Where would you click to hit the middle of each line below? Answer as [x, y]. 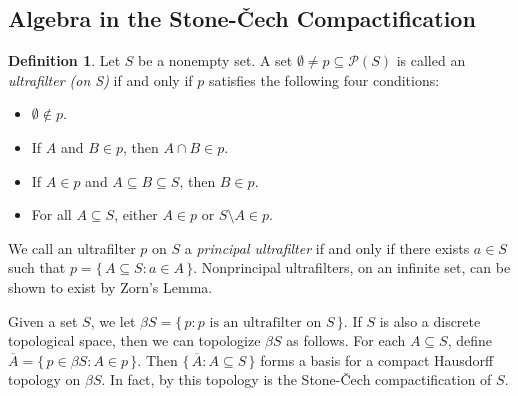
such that [37, 267]
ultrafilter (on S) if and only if [100, 79]
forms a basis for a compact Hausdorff [377, 359]
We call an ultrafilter [72, 247]
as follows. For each [346, 340]
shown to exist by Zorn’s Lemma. [110, 286]
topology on [44, 379]
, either [136, 214]
